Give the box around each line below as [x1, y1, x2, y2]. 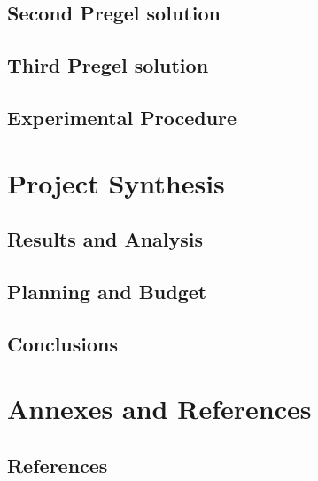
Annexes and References [7, 390, 312, 427]
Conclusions [7, 329, 119, 357]
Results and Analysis [7, 225, 204, 253]
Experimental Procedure [7, 103, 237, 130]
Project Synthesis [7, 164, 225, 201]
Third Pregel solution [7, 51, 209, 79]
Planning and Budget [7, 277, 207, 304]
